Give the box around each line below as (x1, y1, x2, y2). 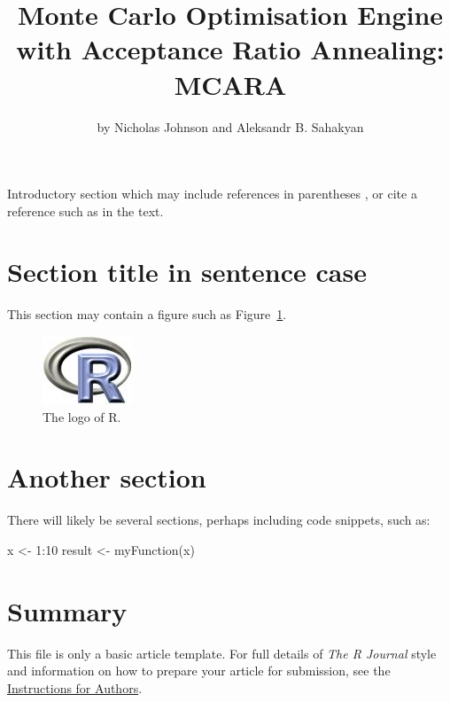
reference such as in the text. (7, 201, 164, 220)
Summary (7, 592, 128, 628)
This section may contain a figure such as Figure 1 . (7, 305, 287, 324)
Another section (7, 459, 206, 495)
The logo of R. (43, 407, 121, 425)
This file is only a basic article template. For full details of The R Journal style (7, 643, 437, 662)
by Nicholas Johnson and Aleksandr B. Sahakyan (97, 117, 364, 136)
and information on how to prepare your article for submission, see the (7, 661, 391, 680)
